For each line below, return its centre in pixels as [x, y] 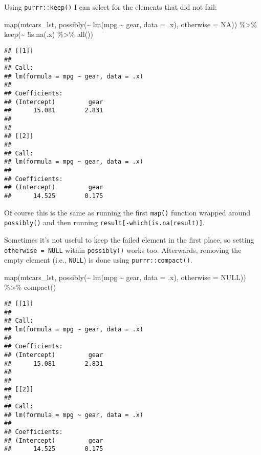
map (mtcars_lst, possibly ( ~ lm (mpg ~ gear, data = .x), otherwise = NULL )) [125, 277]
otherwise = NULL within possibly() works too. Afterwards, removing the [123, 250]
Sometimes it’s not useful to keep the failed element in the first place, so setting [129, 239]
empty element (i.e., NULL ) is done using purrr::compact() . [98, 260]
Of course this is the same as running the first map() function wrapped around [127, 212]
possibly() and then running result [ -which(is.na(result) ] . [104, 222]
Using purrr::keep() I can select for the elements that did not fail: [111, 7]
